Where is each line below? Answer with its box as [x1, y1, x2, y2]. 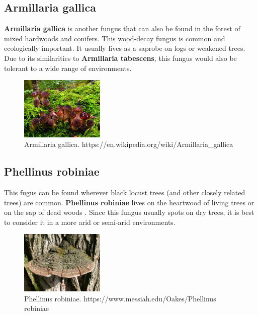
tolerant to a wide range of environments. [4, 62, 132, 73]
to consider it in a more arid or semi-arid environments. [4, 216, 176, 227]
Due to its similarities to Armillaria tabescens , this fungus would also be [4, 52, 237, 63]
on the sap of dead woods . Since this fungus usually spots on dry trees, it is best [4, 207, 254, 217]
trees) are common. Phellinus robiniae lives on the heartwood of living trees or [4, 197, 254, 207]
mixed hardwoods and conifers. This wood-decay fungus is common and [4, 33, 225, 43]
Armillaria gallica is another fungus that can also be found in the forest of [4, 23, 240, 34]
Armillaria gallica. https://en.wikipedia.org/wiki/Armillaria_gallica [24, 139, 233, 149]
